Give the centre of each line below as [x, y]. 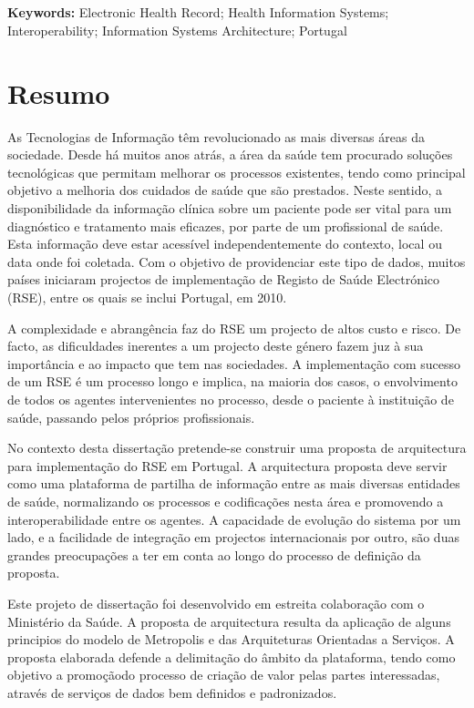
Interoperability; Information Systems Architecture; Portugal [177, 30]
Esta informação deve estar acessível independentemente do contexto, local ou [225, 244]
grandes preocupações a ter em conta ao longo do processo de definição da [214, 554]
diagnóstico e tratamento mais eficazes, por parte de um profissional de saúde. [226, 226]
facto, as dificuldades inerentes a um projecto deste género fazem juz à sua [216, 346]
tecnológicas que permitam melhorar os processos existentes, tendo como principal [237, 172]
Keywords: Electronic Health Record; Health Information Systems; [198, 12]
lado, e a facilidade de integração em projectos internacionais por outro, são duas [233, 537]
